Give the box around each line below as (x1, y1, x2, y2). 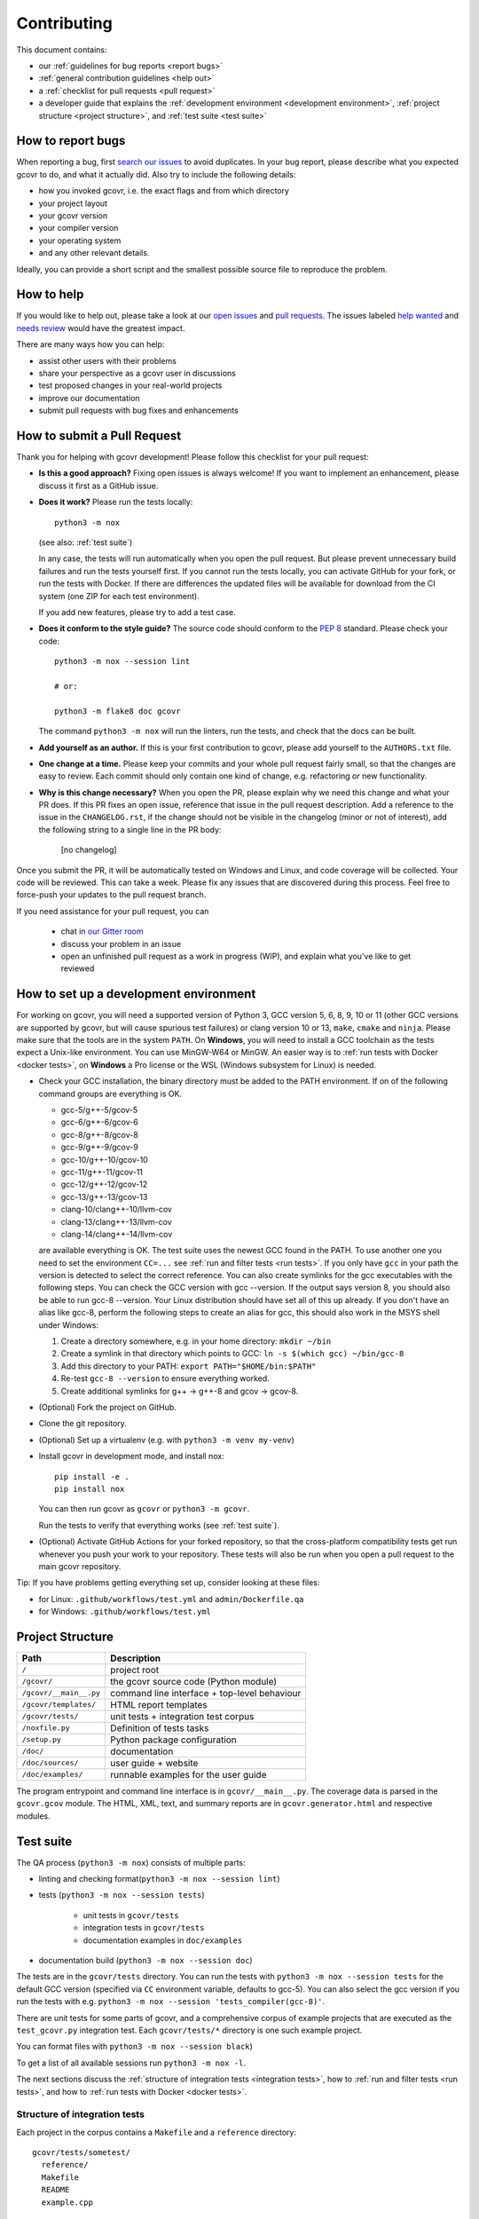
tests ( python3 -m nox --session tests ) (38, 1890, 205, 1900)
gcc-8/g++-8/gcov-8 (60, 1129, 139, 1140)
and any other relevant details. (38, 248, 150, 258)
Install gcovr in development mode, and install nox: (38, 1451, 225, 1462)
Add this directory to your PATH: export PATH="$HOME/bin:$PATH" (60, 1361, 317, 1371)
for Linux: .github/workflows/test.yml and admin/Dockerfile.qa (38, 1593, 304, 1604)
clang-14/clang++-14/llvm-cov (60, 1228, 173, 1239)
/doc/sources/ (21, 1758, 79, 1768)
